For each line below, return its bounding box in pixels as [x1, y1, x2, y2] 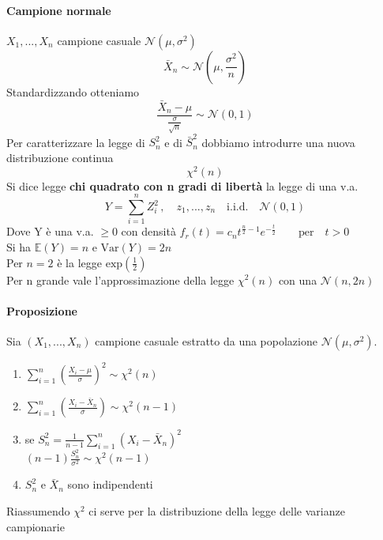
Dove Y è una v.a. [6, 223, 94, 240]
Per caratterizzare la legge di [6, 134, 145, 150]
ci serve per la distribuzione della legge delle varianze [88, 502, 345, 519]
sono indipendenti [67, 476, 153, 493]
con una [278, 271, 317, 288]
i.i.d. [227, 202, 249, 213]
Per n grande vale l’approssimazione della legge [6, 271, 235, 288]
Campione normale [6, 2, 111, 18]
